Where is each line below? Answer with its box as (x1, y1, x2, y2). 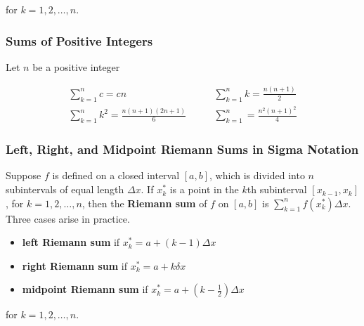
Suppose (6, 168, 41, 183)
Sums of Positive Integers (6, 32, 153, 49)
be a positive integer (32, 59, 120, 74)
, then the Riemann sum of (82, 195, 207, 210)
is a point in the (169, 182, 239, 197)
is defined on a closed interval (52, 168, 180, 183)
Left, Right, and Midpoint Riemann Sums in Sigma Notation (6, 141, 359, 158)
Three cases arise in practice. (6, 211, 130, 226)
